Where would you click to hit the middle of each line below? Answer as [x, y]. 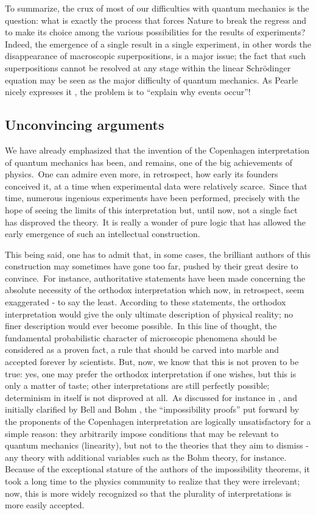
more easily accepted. [45, 505]
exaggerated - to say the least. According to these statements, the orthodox [146, 302]
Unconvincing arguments [85, 125]
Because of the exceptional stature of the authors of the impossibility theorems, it [157, 469]
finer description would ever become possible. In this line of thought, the [141, 326]
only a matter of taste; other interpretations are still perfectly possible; [137, 385]
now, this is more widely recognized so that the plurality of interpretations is [148, 493]
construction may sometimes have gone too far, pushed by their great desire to [152, 266]
